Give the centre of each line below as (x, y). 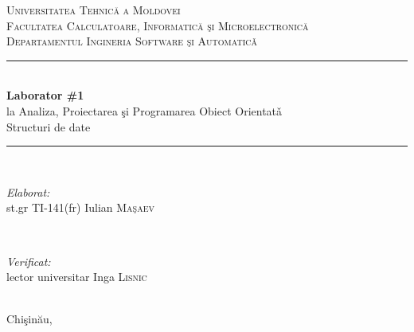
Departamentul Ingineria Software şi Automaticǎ (132, 41)
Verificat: (29, 261)
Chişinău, (29, 319)
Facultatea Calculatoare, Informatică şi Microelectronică (158, 25)
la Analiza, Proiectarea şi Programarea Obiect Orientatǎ (145, 110)
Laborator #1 (45, 95)
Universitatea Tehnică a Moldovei (94, 10)
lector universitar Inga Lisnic (77, 277)
